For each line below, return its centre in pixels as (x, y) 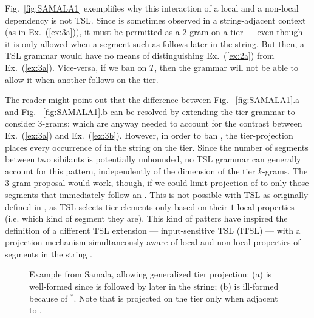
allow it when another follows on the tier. (82, 79)
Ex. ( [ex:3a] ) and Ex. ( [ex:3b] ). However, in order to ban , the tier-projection (149, 135)
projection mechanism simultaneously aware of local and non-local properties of (153, 242)
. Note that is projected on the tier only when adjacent (176, 298)
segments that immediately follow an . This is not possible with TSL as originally (157, 194)
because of (49, 298)
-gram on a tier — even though (245, 32)
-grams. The (285, 171)
